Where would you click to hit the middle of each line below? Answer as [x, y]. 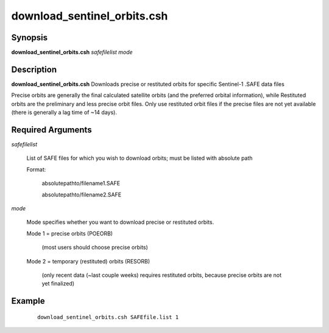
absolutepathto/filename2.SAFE [82, 195]
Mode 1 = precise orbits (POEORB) [69, 233]
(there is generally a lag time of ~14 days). [64, 112]
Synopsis [30, 38]
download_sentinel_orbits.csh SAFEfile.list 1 [108, 317]
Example [28, 301]
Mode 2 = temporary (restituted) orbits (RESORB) [88, 261]
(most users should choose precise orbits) [95, 248]
